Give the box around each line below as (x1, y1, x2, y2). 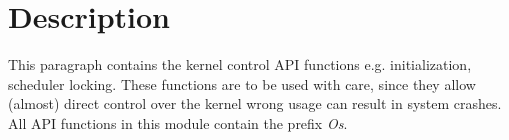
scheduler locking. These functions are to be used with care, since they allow (8, 73, 476, 94)
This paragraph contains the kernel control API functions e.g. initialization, (8, 54, 472, 75)
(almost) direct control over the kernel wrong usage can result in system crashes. (8, 93, 502, 114)
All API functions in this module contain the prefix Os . (8, 112, 348, 133)
